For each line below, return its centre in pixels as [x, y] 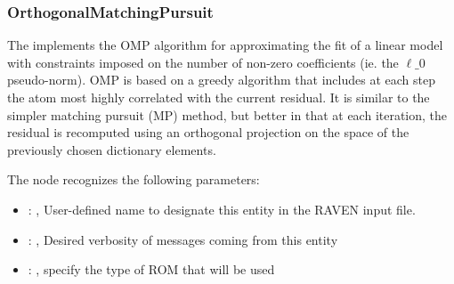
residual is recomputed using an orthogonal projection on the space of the [208, 132]
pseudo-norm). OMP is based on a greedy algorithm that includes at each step [221, 80]
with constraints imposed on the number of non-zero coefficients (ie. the [203, 62]
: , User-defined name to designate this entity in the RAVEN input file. [222, 209]
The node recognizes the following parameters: [134, 179]
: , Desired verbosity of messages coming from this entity [183, 239]
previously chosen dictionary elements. [112, 149]
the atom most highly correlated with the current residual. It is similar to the [219, 97]
